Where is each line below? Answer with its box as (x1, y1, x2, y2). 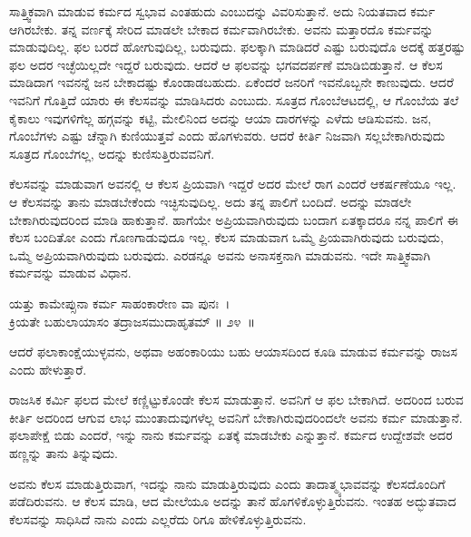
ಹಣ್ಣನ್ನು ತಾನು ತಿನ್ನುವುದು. (9, 444, 118, 463)
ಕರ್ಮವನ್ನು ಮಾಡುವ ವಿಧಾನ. (9, 263, 132, 282)
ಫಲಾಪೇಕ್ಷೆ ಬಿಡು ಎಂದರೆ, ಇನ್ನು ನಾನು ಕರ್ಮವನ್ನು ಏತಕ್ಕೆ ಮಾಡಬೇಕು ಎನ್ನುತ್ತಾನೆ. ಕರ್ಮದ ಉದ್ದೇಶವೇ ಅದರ (9, 425, 453, 444)
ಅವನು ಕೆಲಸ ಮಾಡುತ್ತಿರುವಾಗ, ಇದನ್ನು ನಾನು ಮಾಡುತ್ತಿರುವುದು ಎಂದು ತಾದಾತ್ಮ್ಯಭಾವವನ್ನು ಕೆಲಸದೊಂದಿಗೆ (9, 474, 446, 493)
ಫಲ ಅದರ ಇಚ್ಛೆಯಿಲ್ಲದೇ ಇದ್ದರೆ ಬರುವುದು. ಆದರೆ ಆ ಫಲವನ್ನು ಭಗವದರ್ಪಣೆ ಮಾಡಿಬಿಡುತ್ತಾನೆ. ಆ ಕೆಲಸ (9, 54, 443, 73)
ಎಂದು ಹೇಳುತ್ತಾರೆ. (9, 359, 87, 378)
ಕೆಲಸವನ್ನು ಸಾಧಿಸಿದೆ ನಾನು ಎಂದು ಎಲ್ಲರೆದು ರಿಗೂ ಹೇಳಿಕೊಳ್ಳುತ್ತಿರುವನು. (9, 509, 307, 528)
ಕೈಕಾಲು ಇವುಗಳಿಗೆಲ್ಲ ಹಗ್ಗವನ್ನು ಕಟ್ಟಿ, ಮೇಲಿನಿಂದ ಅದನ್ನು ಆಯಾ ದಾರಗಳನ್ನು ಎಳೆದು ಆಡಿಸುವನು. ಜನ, (9, 108, 432, 127)
